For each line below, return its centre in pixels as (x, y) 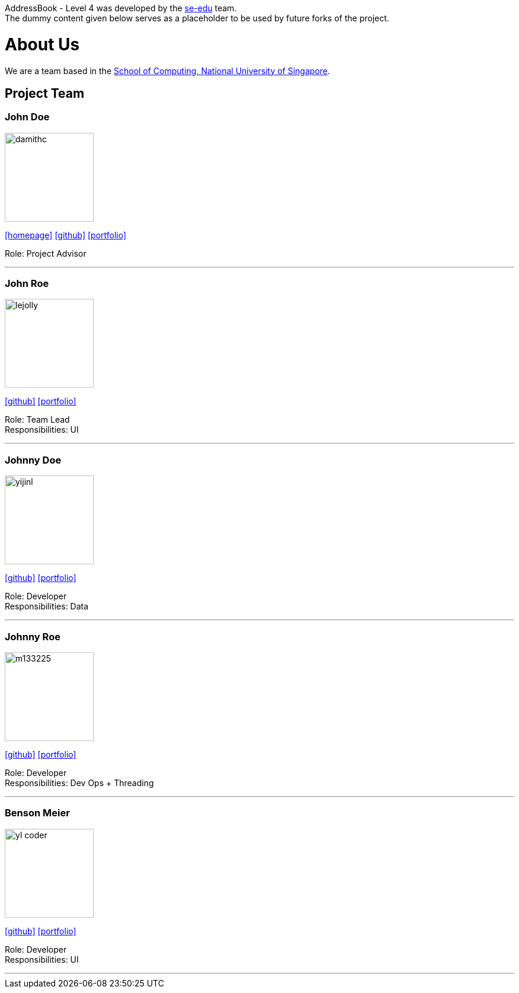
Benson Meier (37, 813)
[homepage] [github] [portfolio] (66, 235)
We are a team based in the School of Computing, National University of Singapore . (168, 71)
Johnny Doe (33, 460)
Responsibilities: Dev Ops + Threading (79, 783)
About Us (42, 44)
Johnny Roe (33, 636)
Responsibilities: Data (47, 606)
